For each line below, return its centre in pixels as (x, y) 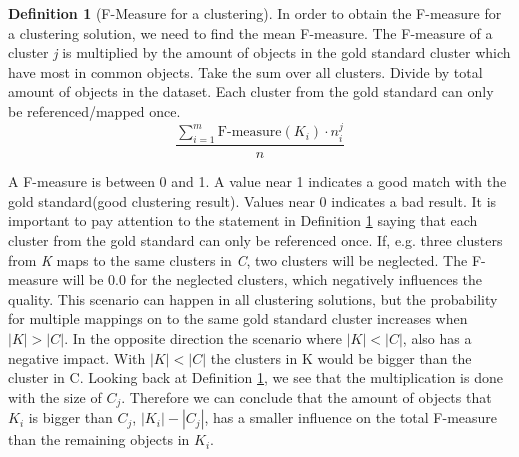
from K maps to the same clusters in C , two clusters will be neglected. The (238, 259)
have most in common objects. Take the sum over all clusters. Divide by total (245, 71)
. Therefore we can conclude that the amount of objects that (306, 396)
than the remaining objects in (99, 439)
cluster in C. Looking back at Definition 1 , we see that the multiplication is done (255, 377)
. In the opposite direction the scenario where (203, 337)
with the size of (55, 396)
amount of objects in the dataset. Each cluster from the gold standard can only (251, 91)
